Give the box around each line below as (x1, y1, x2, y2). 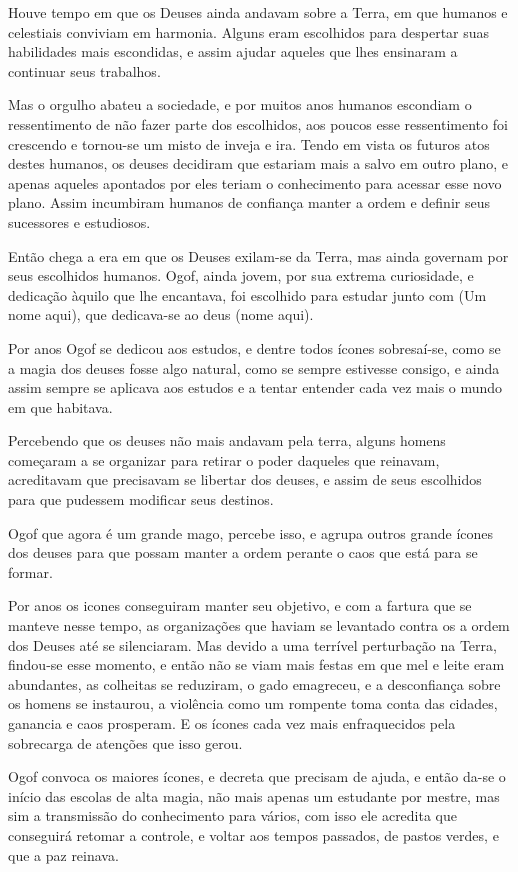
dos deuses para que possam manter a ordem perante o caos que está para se (8, 542, 478, 563)
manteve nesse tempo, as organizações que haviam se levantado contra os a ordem (8, 615, 510, 636)
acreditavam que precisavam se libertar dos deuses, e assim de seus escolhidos (8, 469, 482, 490)
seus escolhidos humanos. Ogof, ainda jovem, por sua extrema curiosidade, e (8, 265, 474, 286)
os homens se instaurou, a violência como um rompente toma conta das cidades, (8, 693, 498, 714)
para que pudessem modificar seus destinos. (8, 489, 274, 510)
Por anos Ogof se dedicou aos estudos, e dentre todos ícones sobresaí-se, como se (8, 337, 501, 358)
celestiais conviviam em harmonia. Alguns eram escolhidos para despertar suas (8, 21, 490, 42)
